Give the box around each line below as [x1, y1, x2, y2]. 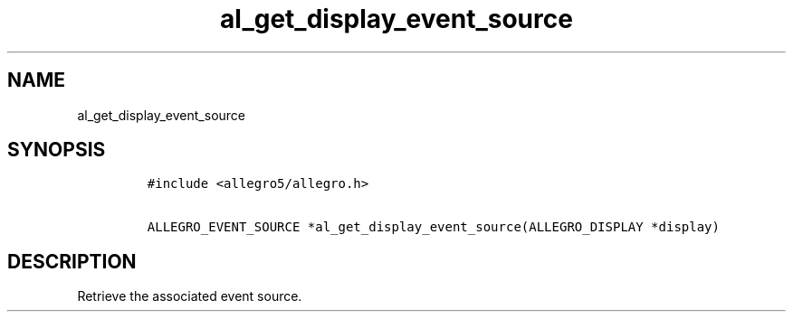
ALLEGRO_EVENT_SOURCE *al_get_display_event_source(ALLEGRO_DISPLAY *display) [147, 220, 720, 235]
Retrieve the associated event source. [77, 288, 302, 305]
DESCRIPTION [7, 249, 137, 273]
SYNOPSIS [7, 138, 106, 162]
